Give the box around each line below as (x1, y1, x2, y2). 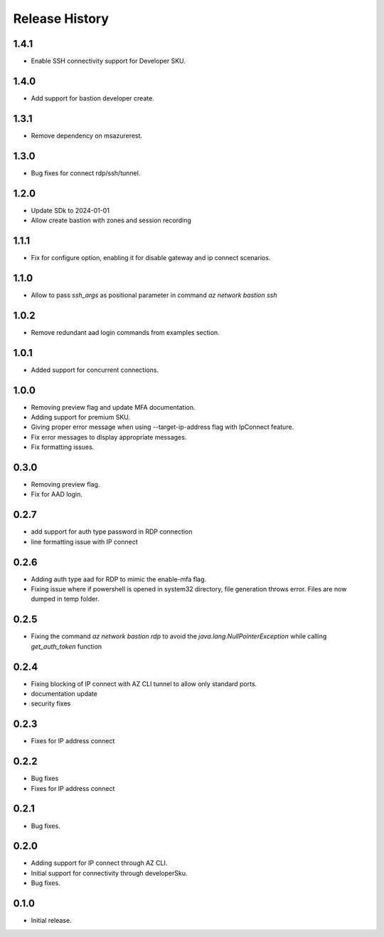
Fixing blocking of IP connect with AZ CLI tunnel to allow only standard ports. (31, 679, 257, 688)
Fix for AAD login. (31, 490, 83, 499)
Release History (13, 11, 110, 26)
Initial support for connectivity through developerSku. (31, 869, 188, 877)
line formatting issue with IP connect (31, 537, 138, 546)
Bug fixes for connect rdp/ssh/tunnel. (31, 168, 141, 177)
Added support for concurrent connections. (31, 366, 159, 374)
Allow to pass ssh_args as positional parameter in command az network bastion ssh (31, 291, 277, 299)
